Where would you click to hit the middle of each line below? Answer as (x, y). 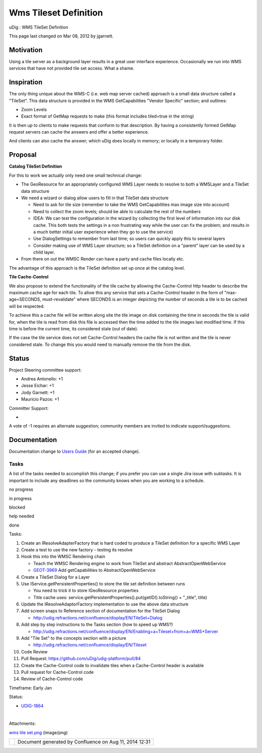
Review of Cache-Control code (52, 679)
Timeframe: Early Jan (30, 688)
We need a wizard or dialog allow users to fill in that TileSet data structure (95, 198)
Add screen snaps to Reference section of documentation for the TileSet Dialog (100, 611)
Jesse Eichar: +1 (38, 386)
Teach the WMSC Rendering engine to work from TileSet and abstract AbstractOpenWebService (130, 563)
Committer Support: (29, 408)
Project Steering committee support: (45, 370)
